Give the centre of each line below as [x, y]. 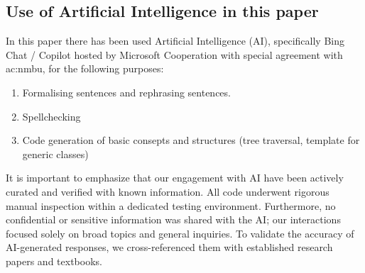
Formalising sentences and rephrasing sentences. [126, 92]
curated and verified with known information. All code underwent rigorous [168, 191]
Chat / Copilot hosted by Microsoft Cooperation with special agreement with [174, 54]
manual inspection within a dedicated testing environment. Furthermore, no [171, 205]
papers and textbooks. [54, 261]
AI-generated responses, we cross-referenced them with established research [169, 247]
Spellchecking [51, 116]
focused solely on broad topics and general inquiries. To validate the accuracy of [180, 233]
